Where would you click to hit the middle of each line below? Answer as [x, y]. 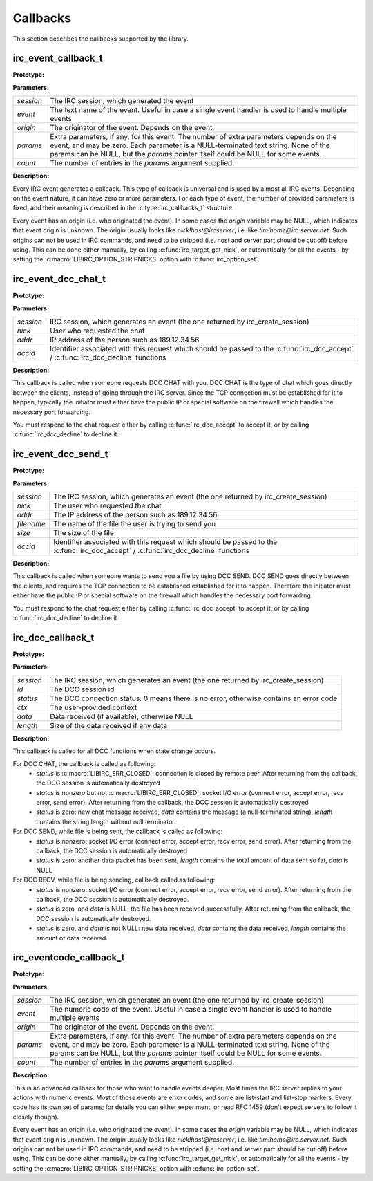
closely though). [36, 1117]
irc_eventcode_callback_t [69, 958]
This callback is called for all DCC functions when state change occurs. [114, 751]
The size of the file [83, 533]
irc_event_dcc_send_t [60, 454]
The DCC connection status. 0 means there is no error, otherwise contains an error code [193, 698]
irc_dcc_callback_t [54, 637]
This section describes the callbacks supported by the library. [101, 39]
